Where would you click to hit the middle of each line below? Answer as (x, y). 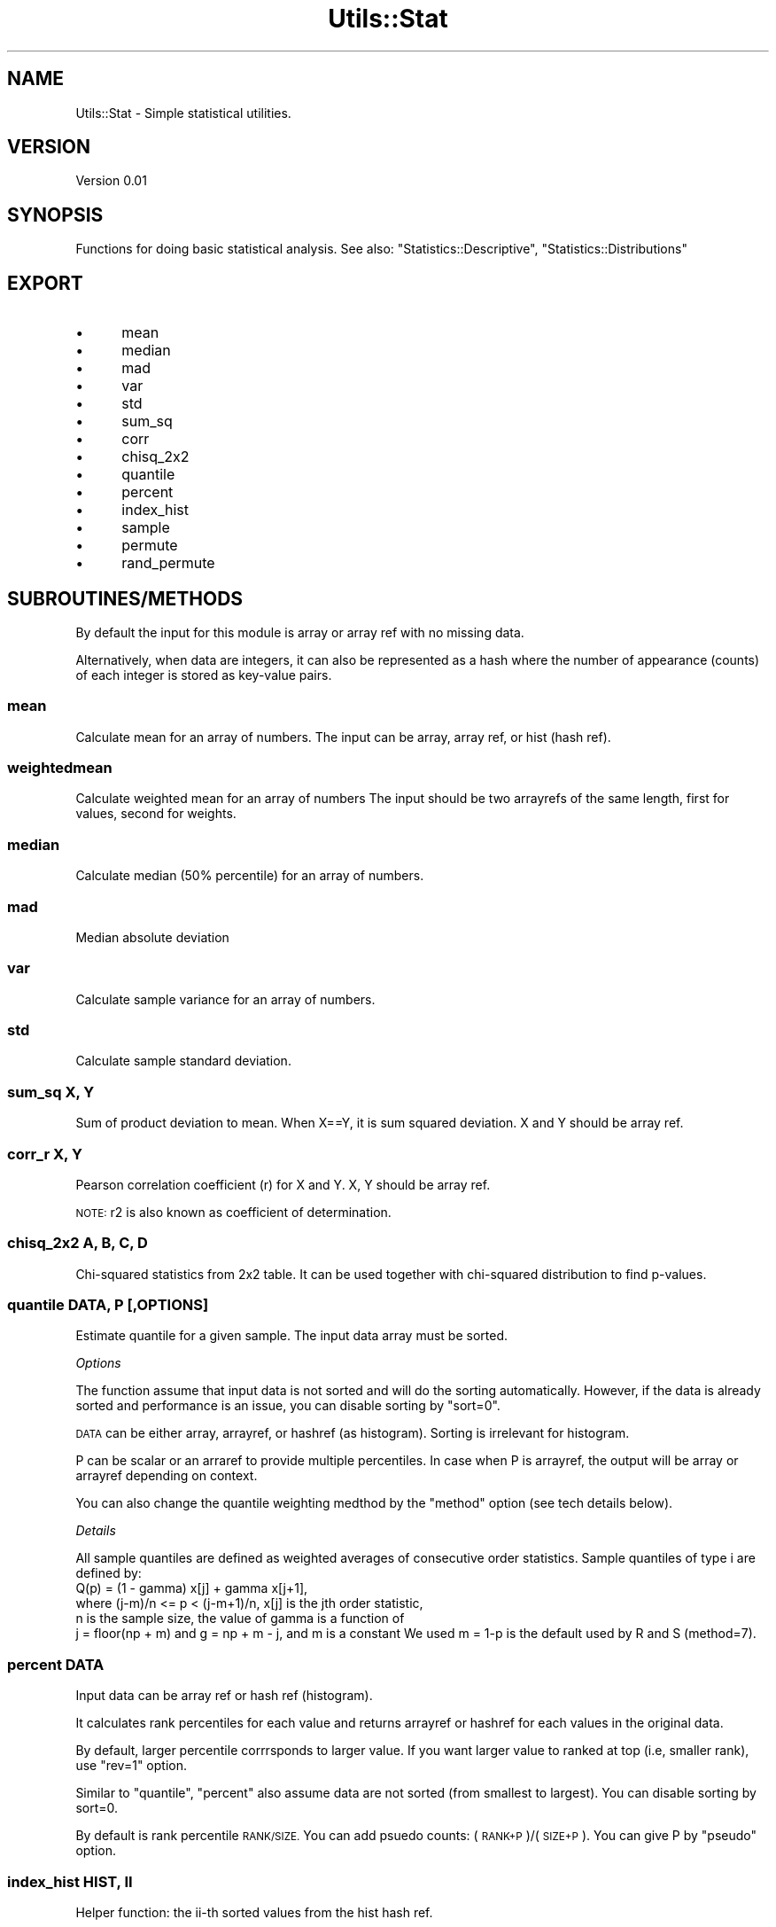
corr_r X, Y (45, 1154)
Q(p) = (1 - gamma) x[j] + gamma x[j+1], (192, 1588)
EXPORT (45, 283)
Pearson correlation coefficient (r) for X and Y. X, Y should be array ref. (283, 1184)
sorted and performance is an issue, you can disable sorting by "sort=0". (288, 1406)
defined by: (109, 1573)
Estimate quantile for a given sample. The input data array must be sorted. (292, 1336)
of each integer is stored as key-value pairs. (204, 675)
